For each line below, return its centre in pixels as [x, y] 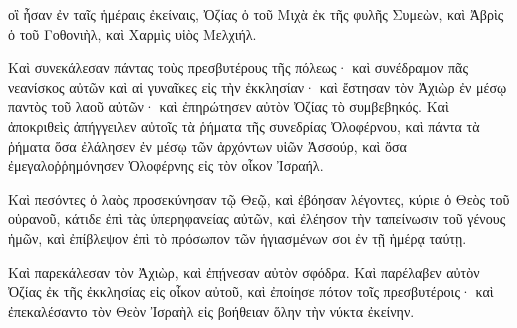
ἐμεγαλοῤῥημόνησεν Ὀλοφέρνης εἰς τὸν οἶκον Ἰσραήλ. [166, 165]
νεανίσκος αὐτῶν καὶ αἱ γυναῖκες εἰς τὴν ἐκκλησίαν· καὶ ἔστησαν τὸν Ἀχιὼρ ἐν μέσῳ [257, 86]
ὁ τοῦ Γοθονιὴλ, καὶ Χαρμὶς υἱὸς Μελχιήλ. [132, 33]
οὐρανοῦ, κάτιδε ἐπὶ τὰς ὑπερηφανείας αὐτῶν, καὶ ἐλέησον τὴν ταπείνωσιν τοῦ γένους [257, 218]
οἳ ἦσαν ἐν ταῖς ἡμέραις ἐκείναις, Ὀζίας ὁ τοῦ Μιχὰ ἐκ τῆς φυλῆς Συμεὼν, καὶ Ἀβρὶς [256, 14]
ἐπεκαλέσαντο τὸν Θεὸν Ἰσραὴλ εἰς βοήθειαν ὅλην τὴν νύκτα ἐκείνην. [211, 310]
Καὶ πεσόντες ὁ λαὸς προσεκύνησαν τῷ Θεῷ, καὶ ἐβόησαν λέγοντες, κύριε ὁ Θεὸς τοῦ [259, 198]
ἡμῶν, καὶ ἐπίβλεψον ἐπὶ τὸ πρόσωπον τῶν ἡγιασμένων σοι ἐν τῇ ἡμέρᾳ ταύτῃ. [237, 237]
